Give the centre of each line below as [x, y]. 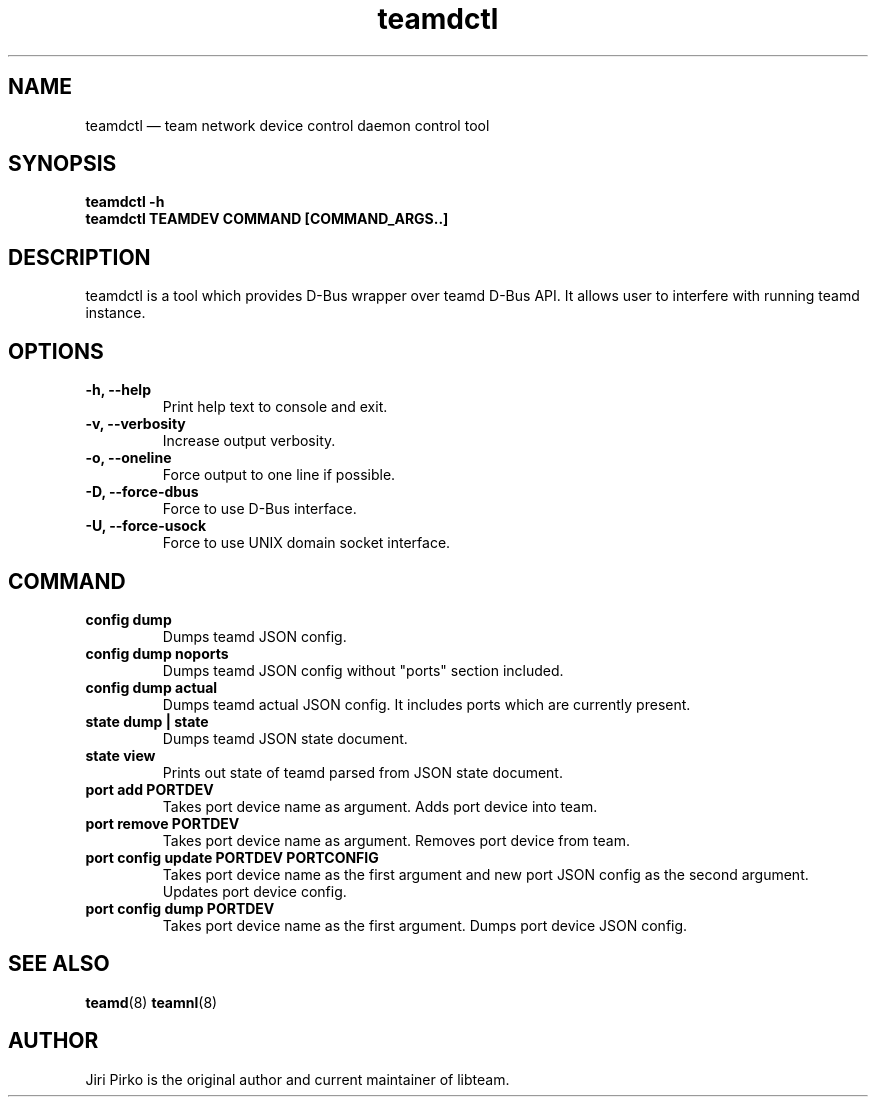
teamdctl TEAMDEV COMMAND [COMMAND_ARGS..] [267, 219]
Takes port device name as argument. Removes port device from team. [396, 840]
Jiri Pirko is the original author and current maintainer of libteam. [297, 1079]
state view [120, 755]
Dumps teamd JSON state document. [285, 738]
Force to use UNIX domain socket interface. [306, 543]
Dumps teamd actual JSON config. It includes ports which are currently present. [426, 704]
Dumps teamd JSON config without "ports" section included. [363, 670]
